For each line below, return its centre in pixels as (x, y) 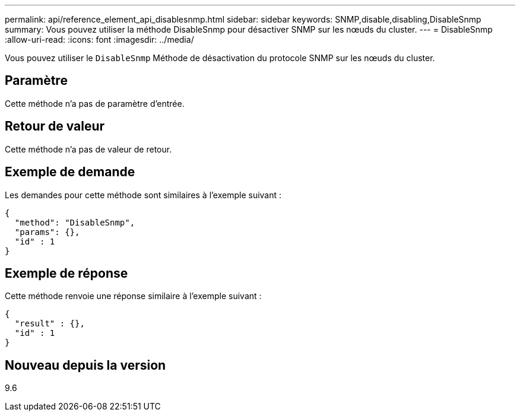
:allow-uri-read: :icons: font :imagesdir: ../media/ (99, 39)
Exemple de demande (70, 172)
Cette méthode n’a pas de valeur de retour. (88, 149)
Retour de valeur (55, 126)
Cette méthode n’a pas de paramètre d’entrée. (95, 103)
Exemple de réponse (66, 273)
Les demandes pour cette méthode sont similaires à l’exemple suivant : (143, 195)
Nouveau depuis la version (85, 365)
